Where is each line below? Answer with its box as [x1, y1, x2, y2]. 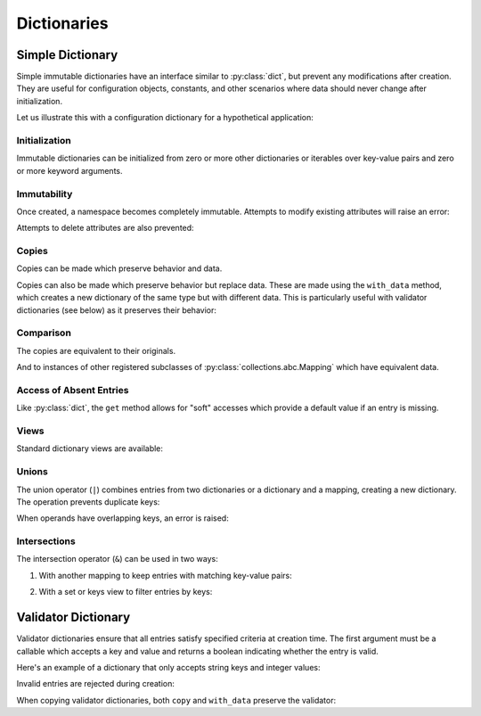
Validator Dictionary [16, 610, 131, 625]
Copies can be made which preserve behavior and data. [16, 263, 223, 274]
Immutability [16, 187, 73, 200]
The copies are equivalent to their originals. [16, 345, 176, 356]
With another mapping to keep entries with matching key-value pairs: [38, 570, 293, 580]
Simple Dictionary [16, 47, 118, 62]
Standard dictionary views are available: [16, 443, 164, 454]
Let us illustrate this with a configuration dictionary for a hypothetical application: [16, 112, 314, 123]
